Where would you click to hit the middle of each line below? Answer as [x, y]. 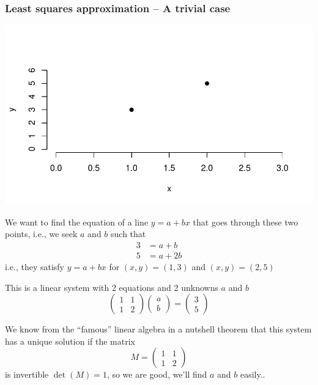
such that [128, 234]
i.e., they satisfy [35, 267]
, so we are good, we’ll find [157, 374]
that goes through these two [246, 222]
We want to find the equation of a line [77, 222]
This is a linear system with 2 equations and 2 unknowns [112, 287]
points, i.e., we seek [41, 234]
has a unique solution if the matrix [70, 341]
